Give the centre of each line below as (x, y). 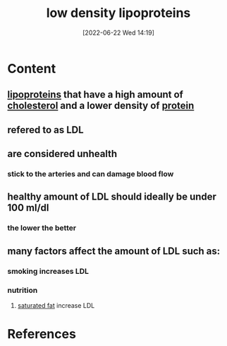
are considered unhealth (62, 154)
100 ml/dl (28, 208)
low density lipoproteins (118, 13)
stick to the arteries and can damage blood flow (91, 174)
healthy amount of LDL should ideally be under (112, 197)
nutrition (23, 290)
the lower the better (42, 228)
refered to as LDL (45, 130)
